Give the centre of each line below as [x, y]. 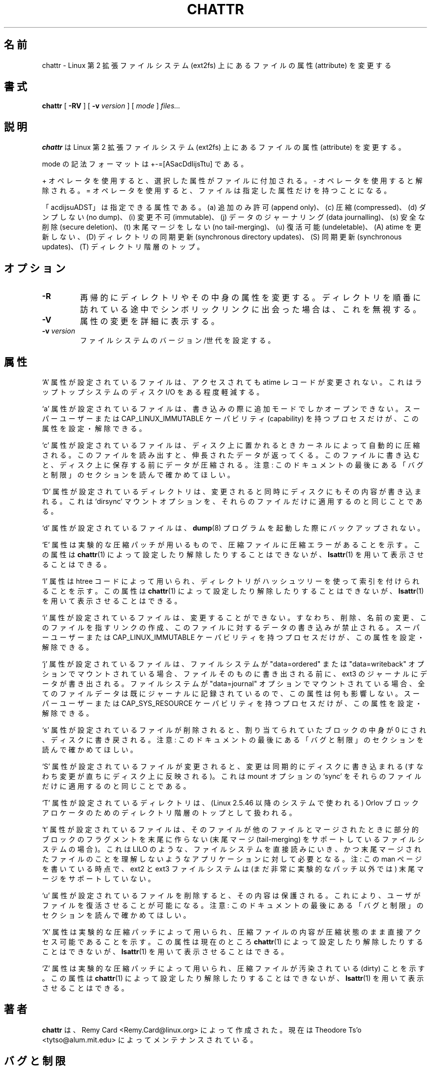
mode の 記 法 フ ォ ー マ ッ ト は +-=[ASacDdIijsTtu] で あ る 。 [145, 164]
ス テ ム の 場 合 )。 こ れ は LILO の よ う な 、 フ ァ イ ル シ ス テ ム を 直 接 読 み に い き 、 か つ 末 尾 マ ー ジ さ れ [231, 849]
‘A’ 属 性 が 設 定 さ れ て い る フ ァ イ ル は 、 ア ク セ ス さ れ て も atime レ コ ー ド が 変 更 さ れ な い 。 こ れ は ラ [232, 382]
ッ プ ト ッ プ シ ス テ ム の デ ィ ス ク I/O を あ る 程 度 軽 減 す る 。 [153, 392]
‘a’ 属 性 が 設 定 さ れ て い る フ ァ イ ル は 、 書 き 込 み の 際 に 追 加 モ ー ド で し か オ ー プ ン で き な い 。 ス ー [231, 408]
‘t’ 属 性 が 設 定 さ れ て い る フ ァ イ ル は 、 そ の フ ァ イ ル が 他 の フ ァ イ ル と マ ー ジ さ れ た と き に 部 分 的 [230, 829]
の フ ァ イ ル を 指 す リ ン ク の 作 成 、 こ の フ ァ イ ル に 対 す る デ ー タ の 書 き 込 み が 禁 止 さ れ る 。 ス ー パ [231, 627]
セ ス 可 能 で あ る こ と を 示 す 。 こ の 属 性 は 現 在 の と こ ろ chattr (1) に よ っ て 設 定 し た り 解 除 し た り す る [232, 941]
